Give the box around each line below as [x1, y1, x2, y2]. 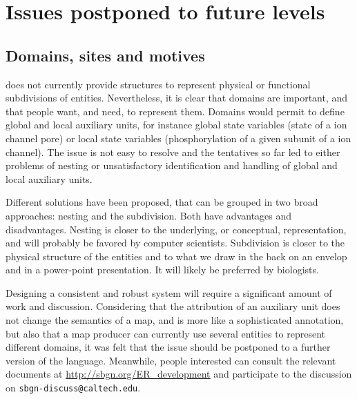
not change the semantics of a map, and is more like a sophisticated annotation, [6, 313, 344, 327]
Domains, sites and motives [6, 44, 205, 66]
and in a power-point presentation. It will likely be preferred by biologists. [6, 262, 319, 277]
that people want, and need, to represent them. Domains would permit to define [6, 104, 345, 118]
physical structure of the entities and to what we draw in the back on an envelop [6, 249, 347, 263]
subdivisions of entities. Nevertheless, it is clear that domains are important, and [6, 90, 348, 105]
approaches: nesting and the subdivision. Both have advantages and [6, 208, 292, 222]
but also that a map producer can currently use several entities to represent [6, 326, 326, 340]
